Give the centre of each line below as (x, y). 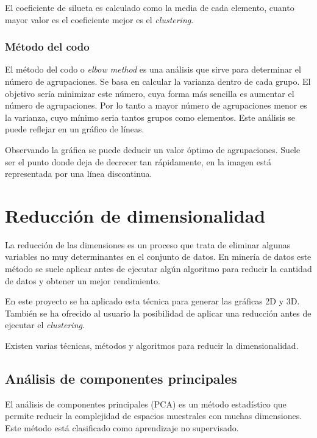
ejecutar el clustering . (45, 325)
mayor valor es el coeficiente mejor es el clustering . (99, 19)
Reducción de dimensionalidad (135, 215)
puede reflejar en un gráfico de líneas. (75, 129)
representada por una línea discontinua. (79, 174)
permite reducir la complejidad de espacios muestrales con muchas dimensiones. (154, 416)
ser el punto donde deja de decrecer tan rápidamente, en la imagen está (138, 161)
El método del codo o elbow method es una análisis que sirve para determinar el (153, 69)
